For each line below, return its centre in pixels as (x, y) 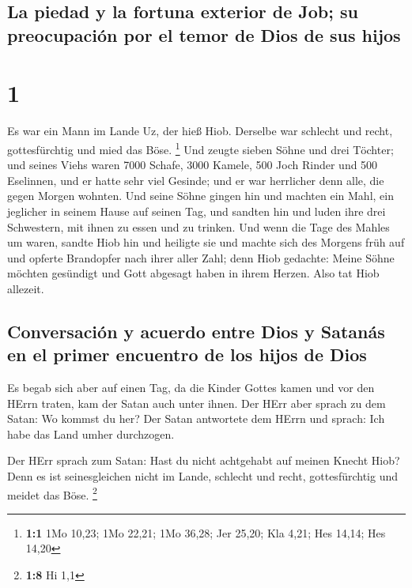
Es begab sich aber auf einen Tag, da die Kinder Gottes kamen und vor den (191, 388)
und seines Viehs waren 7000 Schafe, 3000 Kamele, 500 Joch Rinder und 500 (193, 165)
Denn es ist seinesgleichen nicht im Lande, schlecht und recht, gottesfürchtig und (203, 476)
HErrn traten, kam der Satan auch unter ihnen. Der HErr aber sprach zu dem (197, 403)
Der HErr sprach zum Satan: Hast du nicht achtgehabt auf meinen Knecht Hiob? (204, 460)
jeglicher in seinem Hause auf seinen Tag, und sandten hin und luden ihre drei (197, 211)
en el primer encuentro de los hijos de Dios (187, 354)
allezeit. (26, 288)
